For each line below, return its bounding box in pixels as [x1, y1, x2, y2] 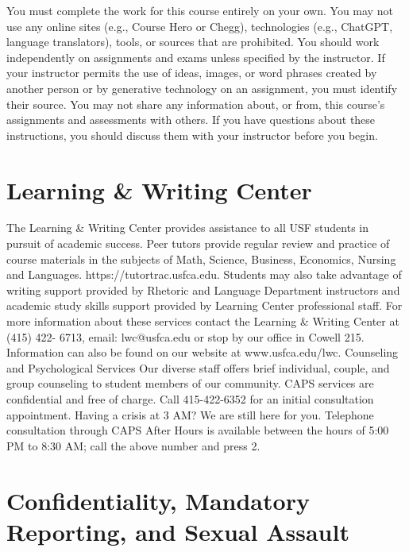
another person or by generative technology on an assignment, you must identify [6, 79, 398, 96]
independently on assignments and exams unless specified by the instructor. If [6, 48, 385, 65]
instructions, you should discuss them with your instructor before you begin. [6, 126, 378, 143]
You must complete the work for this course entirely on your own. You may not [6, 2, 393, 18]
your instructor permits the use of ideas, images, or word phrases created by [6, 64, 377, 81]
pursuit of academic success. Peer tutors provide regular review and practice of [6, 235, 390, 252]
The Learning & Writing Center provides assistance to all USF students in [6, 219, 369, 236]
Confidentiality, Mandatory [6, 484, 310, 516]
